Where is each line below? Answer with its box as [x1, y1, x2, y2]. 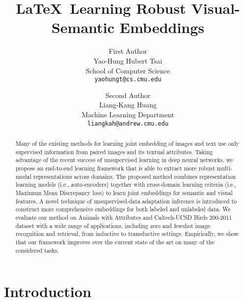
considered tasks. [15, 246, 59, 254]
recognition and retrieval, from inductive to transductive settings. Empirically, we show [15, 230, 239, 238]
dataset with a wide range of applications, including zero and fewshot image [15, 221, 211, 230]
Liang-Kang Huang [99, 100, 157, 110]
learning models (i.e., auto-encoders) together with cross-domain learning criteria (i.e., [15, 180, 237, 189]
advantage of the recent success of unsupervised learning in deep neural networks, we [15, 156, 233, 164]
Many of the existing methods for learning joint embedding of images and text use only [15, 139, 239, 147]
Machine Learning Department [82, 109, 174, 119]
